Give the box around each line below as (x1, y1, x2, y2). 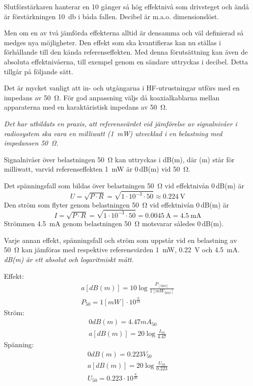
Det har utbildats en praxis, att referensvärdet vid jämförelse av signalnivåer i (4, 118, 237, 128)
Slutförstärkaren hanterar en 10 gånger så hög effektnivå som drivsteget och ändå (4, 1, 249, 11)
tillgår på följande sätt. (4, 66, 73, 76)
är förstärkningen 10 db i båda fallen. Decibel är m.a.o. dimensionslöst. (4, 11, 219, 21)
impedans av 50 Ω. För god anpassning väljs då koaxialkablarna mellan (4, 92, 220, 102)
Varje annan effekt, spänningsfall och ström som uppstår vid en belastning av (4, 235, 237, 245)
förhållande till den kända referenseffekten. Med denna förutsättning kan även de (4, 47, 248, 57)
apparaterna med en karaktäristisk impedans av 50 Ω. (4, 102, 168, 112)
